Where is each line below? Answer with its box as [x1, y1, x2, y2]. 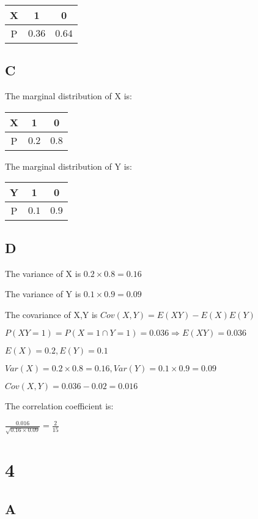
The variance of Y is [5, 287, 81, 300]
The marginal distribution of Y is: [5, 159, 132, 172]
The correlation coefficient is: [5, 400, 114, 412]
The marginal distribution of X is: [5, 89, 132, 102]
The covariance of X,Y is [5, 308, 98, 320]
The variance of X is [5, 267, 81, 279]
